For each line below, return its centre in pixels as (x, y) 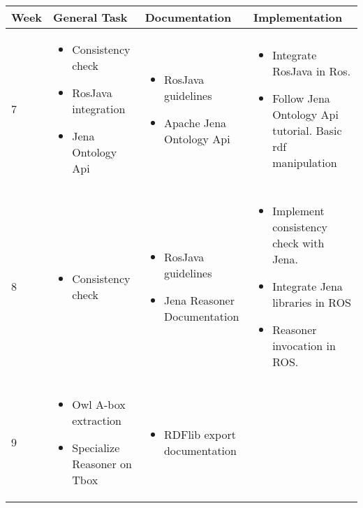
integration (99, 109)
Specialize (96, 448)
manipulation (305, 162)
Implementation (298, 17)
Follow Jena (301, 98)
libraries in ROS (312, 302)
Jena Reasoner (199, 300)
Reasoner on (102, 464)
